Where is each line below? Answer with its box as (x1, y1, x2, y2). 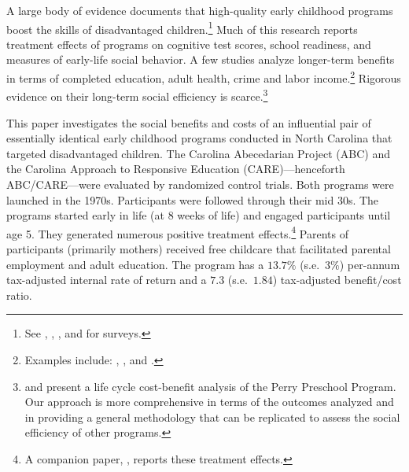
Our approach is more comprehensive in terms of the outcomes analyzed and (24, 393, 394, 410)
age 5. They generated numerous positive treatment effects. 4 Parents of (6, 223, 349, 242)
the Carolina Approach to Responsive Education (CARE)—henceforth (6, 160, 345, 177)
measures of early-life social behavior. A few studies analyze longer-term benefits (6, 51, 395, 68)
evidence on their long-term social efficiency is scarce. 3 (6, 86, 268, 104)
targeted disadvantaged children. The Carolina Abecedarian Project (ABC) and (6, 145, 390, 161)
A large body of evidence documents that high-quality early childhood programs (6, 2, 393, 18)
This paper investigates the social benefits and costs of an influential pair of (6, 114, 371, 131)
